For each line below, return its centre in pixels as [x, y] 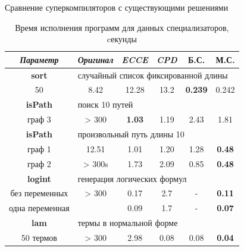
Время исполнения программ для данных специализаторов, [122, 27]
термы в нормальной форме [128, 223]
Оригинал [96, 59]
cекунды [122, 39]
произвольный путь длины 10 [131, 134]
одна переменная [39, 208]
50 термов [39, 237]
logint [39, 178]
